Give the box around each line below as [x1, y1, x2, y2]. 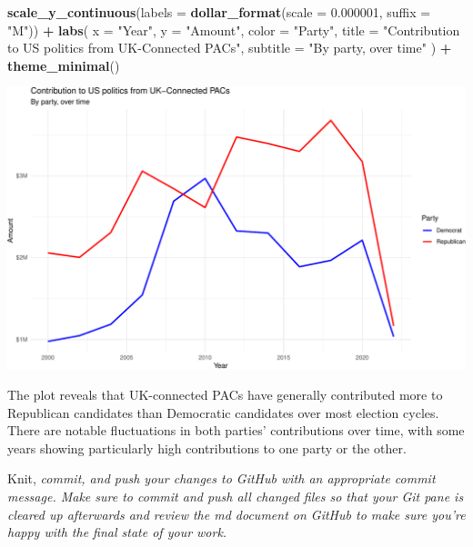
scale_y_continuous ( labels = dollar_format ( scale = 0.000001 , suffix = [7, 3, 431, 21]
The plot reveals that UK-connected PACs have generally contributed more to [7, 385, 443, 404]
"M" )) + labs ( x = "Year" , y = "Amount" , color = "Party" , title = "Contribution [7, 20, 460, 39]
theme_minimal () [7, 55, 120, 75]
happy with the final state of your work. [7, 522, 227, 542]
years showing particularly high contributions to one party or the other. [7, 438, 407, 457]
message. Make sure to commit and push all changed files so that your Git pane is [7, 487, 464, 506]
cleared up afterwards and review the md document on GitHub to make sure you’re [7, 504, 466, 523]
